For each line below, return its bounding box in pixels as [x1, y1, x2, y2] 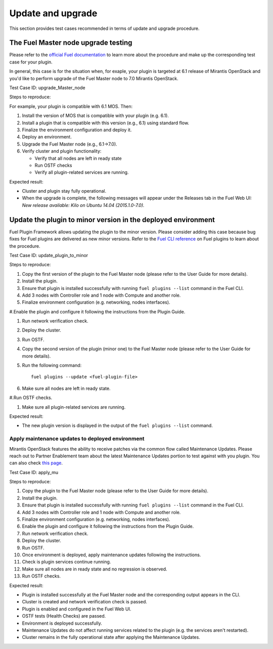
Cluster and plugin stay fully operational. [22, 188, 106, 194]
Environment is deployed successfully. [22, 620, 102, 626]
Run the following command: [22, 363, 82, 369]
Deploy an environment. [22, 134, 72, 140]
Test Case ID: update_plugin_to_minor [9, 252, 88, 258]
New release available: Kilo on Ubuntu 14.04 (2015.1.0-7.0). [22, 202, 145, 208]
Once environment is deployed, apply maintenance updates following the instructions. [22, 552, 201, 558]
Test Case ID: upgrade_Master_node [9, 85, 85, 91]
